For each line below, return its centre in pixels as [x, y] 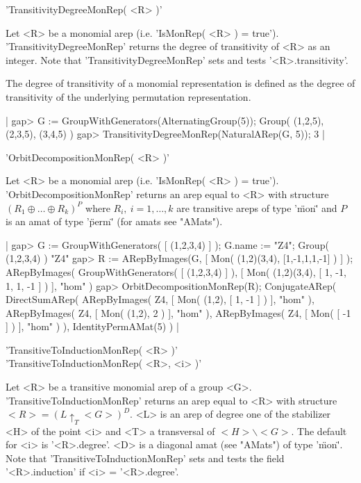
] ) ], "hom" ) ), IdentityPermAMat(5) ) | [92, 326]
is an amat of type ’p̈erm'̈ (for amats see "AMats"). [114, 221]
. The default [319, 431]
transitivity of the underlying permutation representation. [128, 96]
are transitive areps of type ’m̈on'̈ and [257, 207]
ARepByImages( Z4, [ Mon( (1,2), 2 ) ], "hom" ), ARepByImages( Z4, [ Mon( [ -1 [178, 312]
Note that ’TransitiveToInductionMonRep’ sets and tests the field [145, 458]
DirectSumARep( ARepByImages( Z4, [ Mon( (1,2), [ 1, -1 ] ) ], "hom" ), [160, 299]
